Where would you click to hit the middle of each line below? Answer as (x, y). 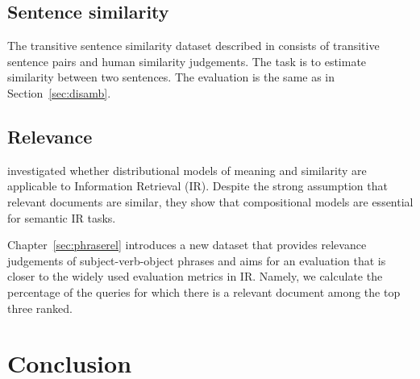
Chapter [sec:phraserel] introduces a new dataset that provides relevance (187, 245)
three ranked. (40, 308)
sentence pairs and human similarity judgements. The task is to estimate (187, 61)
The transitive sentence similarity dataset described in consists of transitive (193, 46)
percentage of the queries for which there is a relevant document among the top (204, 292)
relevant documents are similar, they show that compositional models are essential (210, 201)
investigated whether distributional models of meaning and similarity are (187, 170)
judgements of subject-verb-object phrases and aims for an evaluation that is (197, 260)
